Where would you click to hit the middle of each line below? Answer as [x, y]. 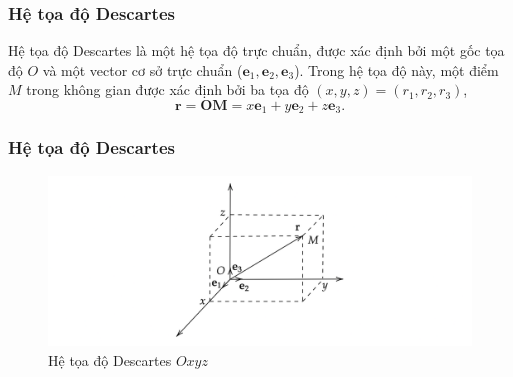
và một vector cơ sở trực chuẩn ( [142, 69]
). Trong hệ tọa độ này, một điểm [396, 69]
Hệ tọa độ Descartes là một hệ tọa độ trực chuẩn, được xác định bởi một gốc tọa [256, 50]
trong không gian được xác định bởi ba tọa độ [167, 89]
